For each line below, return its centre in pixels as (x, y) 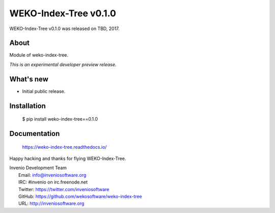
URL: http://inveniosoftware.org (51, 203)
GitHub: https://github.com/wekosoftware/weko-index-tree (80, 196)
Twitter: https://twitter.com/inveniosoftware (64, 189)
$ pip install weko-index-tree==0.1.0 (60, 119)
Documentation (35, 133)
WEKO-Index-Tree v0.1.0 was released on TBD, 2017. (64, 29)
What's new (29, 79)
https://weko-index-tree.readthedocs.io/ (64, 147)
